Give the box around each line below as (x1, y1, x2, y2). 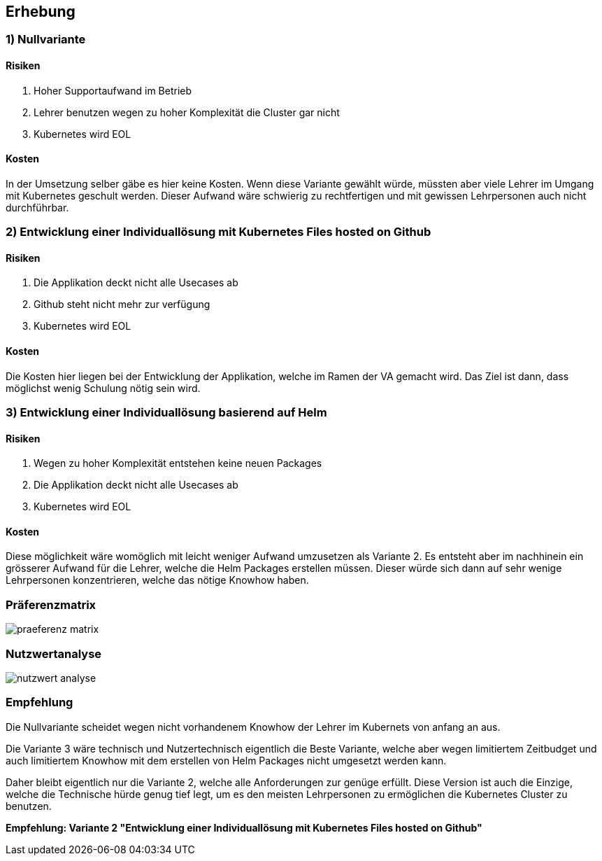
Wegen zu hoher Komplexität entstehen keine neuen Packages (34, 457, 322, 470)
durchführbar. (6, 201, 69, 213)
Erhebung (6, 3, 76, 20)
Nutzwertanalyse (6, 646, 102, 661)
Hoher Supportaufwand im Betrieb (34, 84, 192, 97)
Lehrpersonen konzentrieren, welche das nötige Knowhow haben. (6, 574, 309, 587)
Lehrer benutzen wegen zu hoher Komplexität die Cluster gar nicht (34, 106, 340, 118)
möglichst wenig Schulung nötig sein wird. (6, 381, 201, 394)
